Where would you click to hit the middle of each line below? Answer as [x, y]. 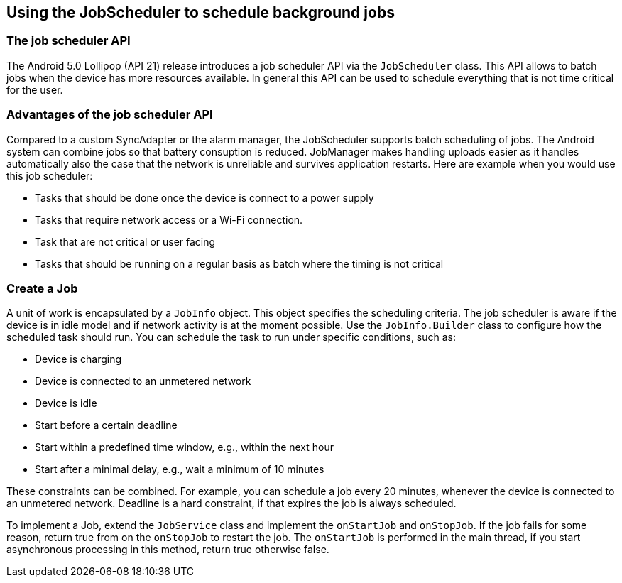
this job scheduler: [50, 175]
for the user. [35, 89]
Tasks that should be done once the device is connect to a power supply [204, 197]
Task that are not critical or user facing [125, 241]
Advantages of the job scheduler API [110, 115]
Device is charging [78, 359]
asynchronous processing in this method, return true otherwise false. [168, 550]
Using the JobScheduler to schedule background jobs [201, 12]
